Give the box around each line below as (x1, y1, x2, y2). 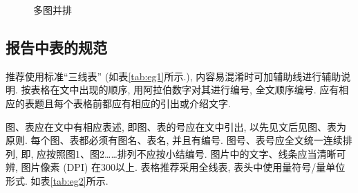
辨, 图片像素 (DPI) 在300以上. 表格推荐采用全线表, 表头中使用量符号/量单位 (6, 160, 346, 174)
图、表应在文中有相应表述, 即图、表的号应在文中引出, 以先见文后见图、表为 (6, 119, 347, 134)
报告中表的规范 (6, 36, 107, 57)
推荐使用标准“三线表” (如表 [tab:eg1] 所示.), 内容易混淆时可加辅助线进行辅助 (6, 68, 341, 83)
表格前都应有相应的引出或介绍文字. (73, 95, 231, 110)
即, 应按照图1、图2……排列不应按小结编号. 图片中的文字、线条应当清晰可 (21, 146, 346, 160)
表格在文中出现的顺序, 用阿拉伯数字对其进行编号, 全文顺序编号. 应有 (30, 82, 339, 97)
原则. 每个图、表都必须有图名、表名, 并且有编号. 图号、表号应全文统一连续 (6, 133, 343, 147)
